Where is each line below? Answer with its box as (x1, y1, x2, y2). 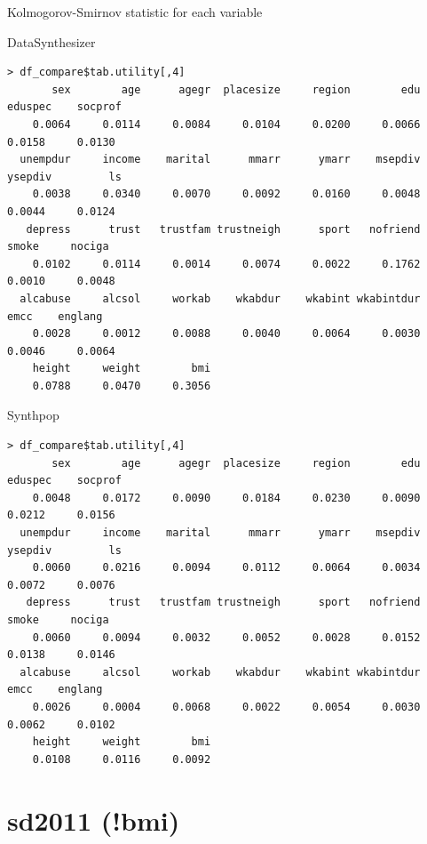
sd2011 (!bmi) (7, 801, 180, 838)
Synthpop (7, 406, 59, 424)
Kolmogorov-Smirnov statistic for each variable (7, 3, 263, 20)
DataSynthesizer (7, 32, 96, 51)
